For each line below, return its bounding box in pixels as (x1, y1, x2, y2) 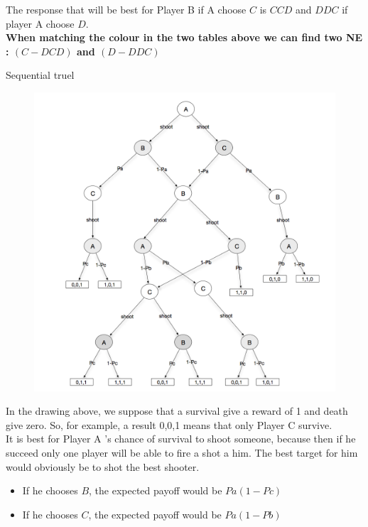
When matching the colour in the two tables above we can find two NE (6, 30, 363, 45)
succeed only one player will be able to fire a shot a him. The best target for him (6, 445, 358, 460)
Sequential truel (6, 67, 75, 82)
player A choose (6, 16, 75, 31)
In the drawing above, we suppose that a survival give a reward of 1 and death (6, 403, 348, 418)
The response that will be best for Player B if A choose (6, 2, 247, 16)
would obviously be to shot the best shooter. (6, 459, 200, 474)
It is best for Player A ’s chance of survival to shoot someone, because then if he (6, 431, 356, 446)
